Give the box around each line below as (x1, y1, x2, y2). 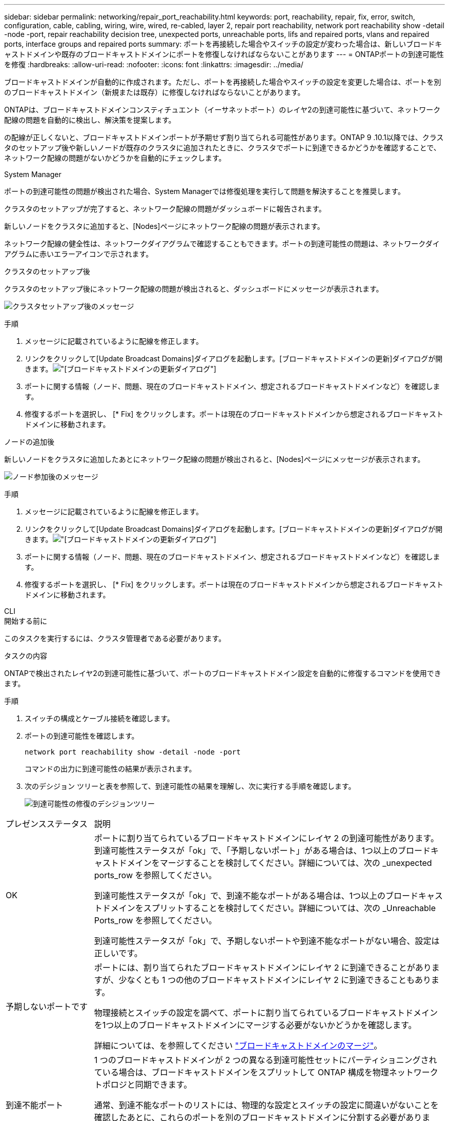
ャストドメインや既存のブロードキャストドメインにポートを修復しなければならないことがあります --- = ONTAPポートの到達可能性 (4, 50, 444, 59)
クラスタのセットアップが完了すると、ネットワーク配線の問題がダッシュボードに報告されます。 (4, 204, 326, 213)
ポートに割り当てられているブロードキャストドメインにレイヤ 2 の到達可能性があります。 (94, 833, 439, 843)
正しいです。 (94, 948, 142, 958)
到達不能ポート (6, 1100, 64, 1110)
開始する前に (4, 616, 47, 625)
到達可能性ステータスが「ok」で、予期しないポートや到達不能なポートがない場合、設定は (94, 936, 440, 946)
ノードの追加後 (4, 437, 54, 446)
